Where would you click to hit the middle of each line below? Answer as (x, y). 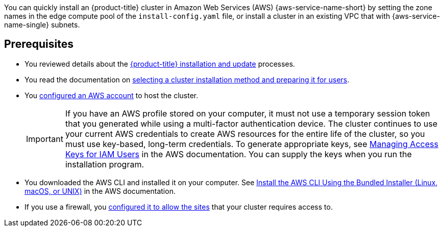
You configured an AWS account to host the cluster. (112, 95)
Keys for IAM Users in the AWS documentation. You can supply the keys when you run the (238, 154)
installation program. (105, 164)
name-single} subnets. (42, 25)
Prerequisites (39, 44)
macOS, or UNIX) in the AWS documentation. (100, 191)
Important (45, 139)
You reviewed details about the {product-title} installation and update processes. (160, 64)
